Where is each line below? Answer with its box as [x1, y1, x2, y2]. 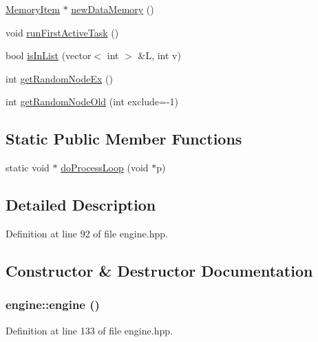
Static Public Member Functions [6, 128, 242, 149]
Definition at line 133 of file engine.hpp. [6, 323, 173, 337]
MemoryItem [6, 2, 60, 16]
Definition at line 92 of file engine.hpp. [6, 226, 168, 240]
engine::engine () [6, 296, 100, 313]
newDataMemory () [71, 2, 154, 16]
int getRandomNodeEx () [6, 71, 113, 85]
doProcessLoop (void [61, 160, 149, 175]
